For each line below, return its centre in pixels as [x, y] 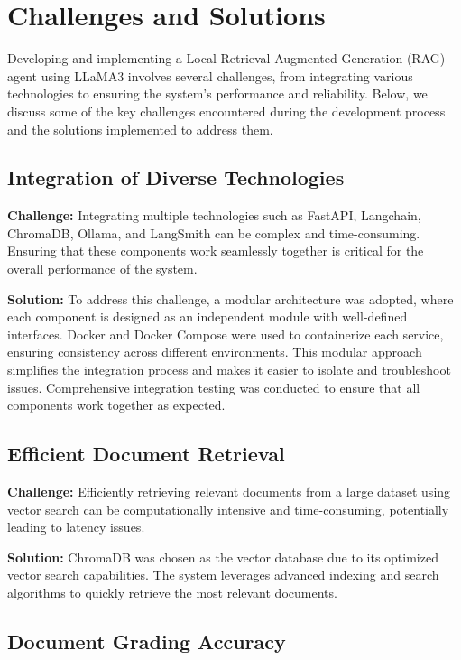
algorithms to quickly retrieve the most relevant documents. [172, 592]
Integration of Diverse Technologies [176, 177]
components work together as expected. [116, 405]
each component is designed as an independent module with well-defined [207, 316]
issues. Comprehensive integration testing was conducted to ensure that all [214, 387]
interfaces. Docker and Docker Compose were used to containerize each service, [226, 334]
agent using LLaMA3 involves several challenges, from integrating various [210, 75]
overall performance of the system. [102, 269]
